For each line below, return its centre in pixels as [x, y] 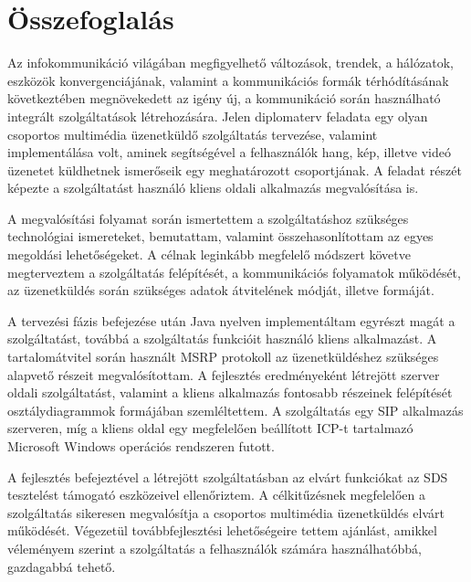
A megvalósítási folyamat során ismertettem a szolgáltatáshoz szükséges [208, 218]
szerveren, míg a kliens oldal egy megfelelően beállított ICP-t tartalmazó [210, 428]
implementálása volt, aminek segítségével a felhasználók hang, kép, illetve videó [229, 152]
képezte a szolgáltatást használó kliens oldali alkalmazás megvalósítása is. [213, 188]
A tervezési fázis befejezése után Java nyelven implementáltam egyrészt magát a [231, 320]
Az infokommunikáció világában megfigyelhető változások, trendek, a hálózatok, [230, 63]
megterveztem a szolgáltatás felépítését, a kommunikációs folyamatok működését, [234, 272]
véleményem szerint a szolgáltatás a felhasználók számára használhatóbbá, [215, 548]
